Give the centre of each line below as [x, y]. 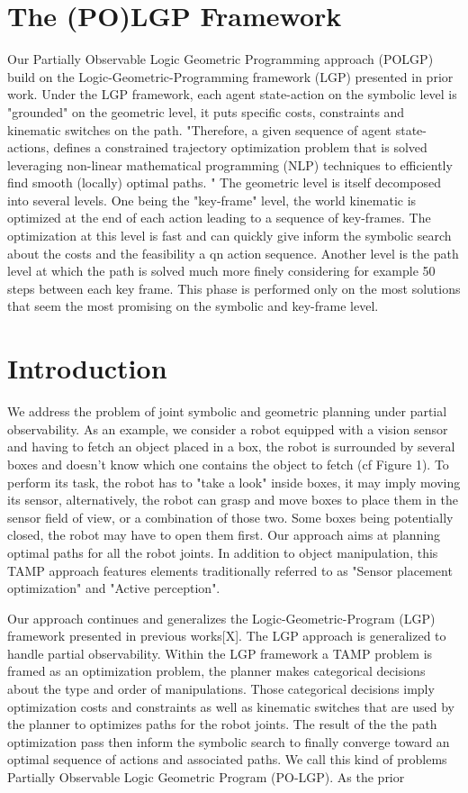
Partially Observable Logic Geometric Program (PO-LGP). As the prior [206, 777]
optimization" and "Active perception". [114, 588]
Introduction [87, 368]
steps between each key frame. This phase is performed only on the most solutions [234, 288]
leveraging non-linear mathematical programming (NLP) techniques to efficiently [230, 164]
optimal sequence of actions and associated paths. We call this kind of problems [227, 759]
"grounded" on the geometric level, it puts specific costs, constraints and [206, 111]
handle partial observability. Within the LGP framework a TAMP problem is [220, 653]
